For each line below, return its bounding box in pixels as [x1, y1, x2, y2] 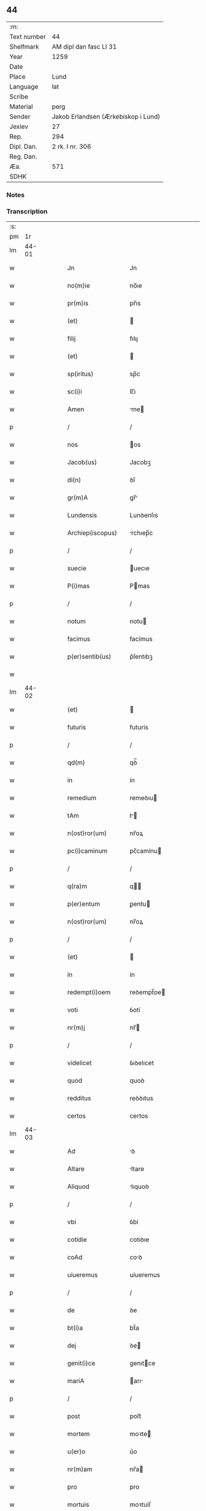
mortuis [67, 1501, 90, 1509]
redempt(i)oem [67, 988, 111, 997]
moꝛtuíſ [129, 1501, 151, 1509]
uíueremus [129, 1271, 161, 1279]
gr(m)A [67, 493, 88, 502]
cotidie [67, 1235, 87, 1244]
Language [9, 82, 39, 91]
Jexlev [9, 122, 29, 131]
